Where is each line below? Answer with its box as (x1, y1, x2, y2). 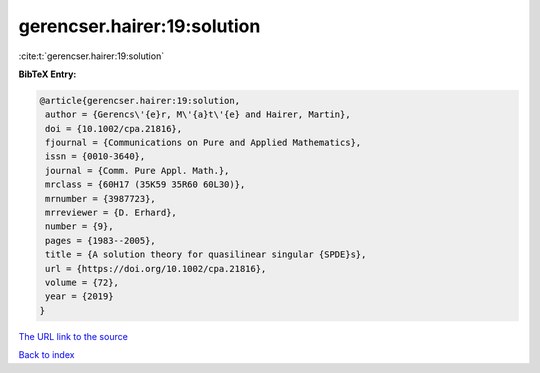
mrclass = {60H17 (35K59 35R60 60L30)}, (45, 179, 246, 190)
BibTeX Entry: (18, 68, 77, 80)
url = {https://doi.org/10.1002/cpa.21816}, (45, 263, 267, 274)
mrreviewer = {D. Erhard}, (45, 207, 177, 219)
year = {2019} (45, 291, 114, 302)
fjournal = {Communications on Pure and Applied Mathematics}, (45, 137, 362, 149)
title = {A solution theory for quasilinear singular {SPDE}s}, (45, 249, 367, 260)
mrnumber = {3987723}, (45, 193, 157, 204)
